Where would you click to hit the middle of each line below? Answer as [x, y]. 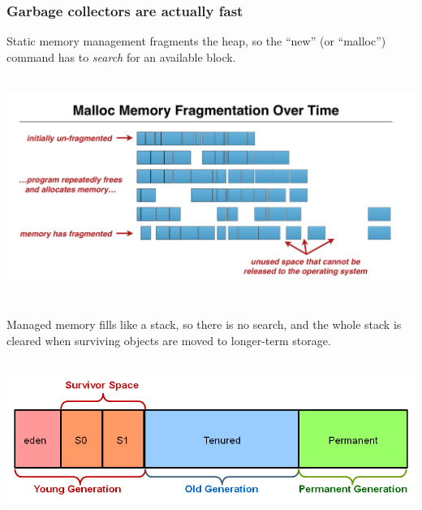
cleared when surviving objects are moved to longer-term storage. [169, 340]
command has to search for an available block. [121, 56]
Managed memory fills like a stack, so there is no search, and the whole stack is [204, 324]
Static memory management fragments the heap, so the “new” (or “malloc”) [196, 41]
